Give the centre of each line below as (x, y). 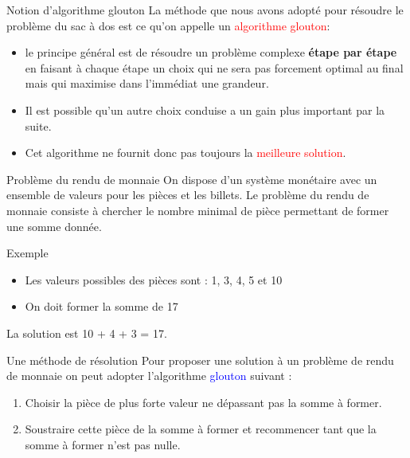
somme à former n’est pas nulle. (103, 444)
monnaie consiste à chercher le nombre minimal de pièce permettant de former (198, 210)
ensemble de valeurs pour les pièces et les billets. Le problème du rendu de (188, 195)
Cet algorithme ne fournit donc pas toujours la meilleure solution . (185, 153)
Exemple (27, 253)
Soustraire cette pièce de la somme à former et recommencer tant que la (201, 429)
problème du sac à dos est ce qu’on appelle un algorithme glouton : (168, 25)
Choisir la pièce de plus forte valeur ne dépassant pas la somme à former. (203, 402)
